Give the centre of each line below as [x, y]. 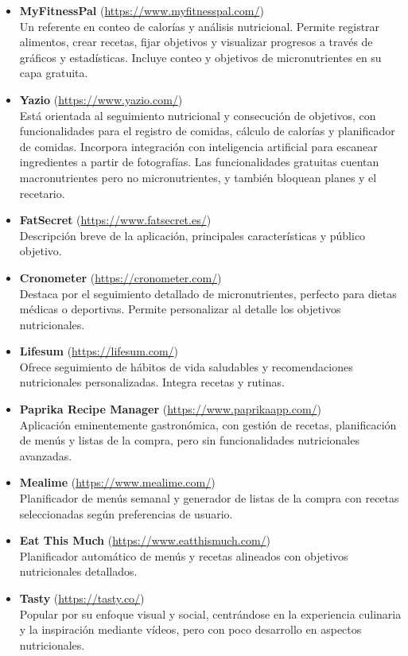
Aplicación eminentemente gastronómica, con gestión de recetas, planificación [208, 424]
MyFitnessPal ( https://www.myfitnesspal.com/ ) [142, 10]
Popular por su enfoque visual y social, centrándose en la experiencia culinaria [210, 613]
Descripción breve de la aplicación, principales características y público [192, 235]
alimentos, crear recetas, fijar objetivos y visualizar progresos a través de [196, 42]
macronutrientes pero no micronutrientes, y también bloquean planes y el [198, 177]
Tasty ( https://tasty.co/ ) [82, 598]
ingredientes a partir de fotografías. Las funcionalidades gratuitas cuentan [199, 162]
